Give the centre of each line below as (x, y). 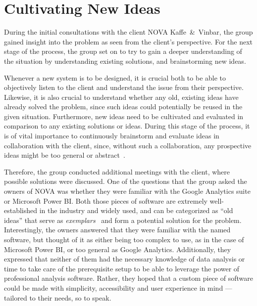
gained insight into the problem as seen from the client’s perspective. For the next (128, 41)
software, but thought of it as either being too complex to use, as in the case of (124, 239)
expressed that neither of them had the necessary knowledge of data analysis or (125, 259)
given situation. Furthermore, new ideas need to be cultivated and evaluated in (124, 116)
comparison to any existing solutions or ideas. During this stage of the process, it (127, 126)
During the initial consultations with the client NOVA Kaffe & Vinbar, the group (128, 32)
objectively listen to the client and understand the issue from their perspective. (124, 87)
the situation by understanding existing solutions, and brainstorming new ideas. (125, 61)
